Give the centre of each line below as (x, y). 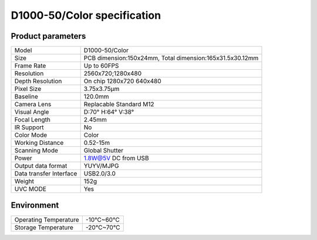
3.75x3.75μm (102, 89)
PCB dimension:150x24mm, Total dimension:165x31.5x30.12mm (171, 58)
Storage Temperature (44, 227)
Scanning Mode (36, 151)
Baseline (26, 97)
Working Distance (39, 143)
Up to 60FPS (101, 66)
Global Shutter (104, 151)
